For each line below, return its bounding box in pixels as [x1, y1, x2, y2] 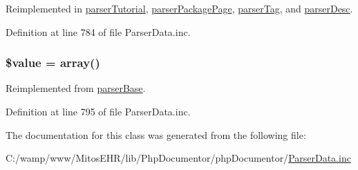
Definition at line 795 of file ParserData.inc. [6, 104, 191, 118]
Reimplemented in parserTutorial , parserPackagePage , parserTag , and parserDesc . [6, 1, 353, 15]
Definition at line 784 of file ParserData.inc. [6, 24, 191, 39]
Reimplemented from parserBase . [6, 81, 146, 95]
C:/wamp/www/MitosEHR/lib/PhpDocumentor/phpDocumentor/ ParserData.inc [6, 151, 351, 165]
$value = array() [6, 54, 100, 71]
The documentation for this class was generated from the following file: [6, 127, 306, 142]
